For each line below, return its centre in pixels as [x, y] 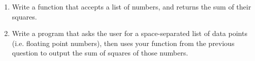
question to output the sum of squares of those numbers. [100, 53]
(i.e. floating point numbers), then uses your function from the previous [123, 43]
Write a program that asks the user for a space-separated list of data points [130, 33]
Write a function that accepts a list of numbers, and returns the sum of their [132, 6]
